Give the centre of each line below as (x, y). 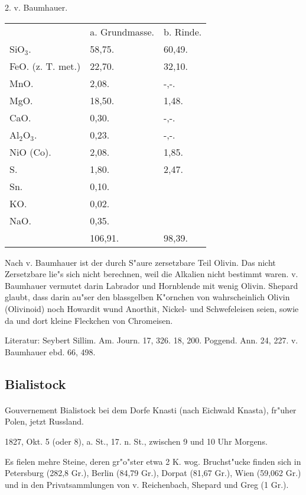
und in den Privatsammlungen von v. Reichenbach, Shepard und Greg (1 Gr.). (147, 484)
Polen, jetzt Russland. (44, 421)
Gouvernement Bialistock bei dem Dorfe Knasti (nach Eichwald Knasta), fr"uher (151, 409)
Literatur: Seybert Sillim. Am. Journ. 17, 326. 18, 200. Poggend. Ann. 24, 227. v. (152, 340)
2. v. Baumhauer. (36, 7)
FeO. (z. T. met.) (45, 66)
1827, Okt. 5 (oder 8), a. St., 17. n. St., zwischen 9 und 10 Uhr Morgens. (136, 441)
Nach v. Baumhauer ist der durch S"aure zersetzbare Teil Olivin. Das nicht (140, 262)
